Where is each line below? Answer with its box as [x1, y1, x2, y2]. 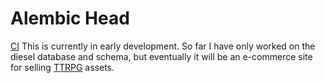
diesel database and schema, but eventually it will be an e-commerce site [10, 50, 313, 62]
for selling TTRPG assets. [10, 61, 115, 73]
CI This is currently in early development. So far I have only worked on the [10, 40, 316, 52]
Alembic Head [10, 7, 130, 30]
